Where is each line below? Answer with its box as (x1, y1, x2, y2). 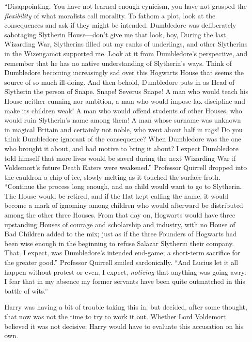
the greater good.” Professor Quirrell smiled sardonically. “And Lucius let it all (4, 257, 238, 267)
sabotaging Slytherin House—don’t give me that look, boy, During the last (4, 29, 226, 39)
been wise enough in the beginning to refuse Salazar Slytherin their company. (4, 238, 234, 248)
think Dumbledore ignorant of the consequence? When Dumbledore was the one (4, 134, 241, 144)
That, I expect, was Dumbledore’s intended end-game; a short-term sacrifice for (4, 248, 240, 258)
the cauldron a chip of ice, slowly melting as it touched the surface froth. (4, 171, 220, 182)
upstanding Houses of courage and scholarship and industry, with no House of (4, 219, 236, 229)
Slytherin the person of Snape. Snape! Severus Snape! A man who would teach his (4, 86, 249, 96)
